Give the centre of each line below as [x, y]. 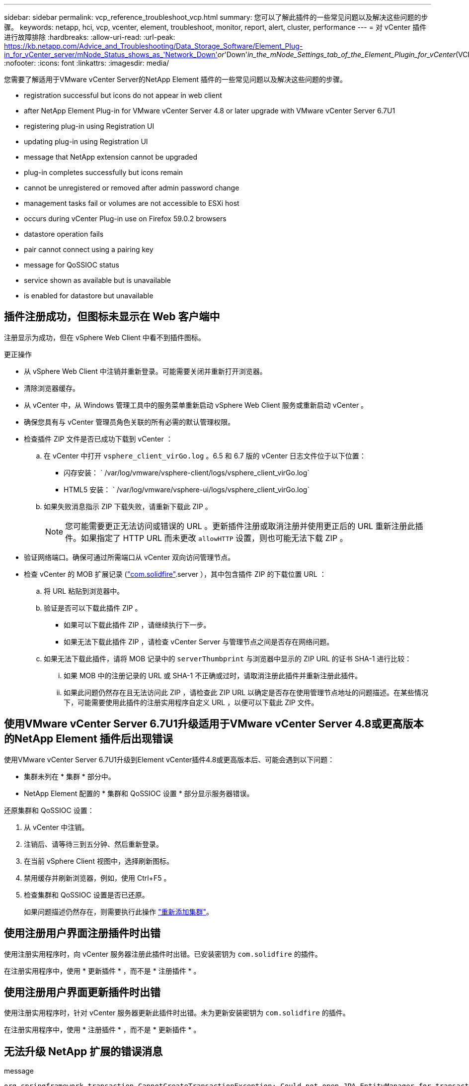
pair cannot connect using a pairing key [89, 249]
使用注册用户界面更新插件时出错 [82, 992]
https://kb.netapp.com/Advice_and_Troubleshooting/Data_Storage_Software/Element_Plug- [154, 46]
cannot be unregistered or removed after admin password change [132, 188]
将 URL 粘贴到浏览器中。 [84, 591]
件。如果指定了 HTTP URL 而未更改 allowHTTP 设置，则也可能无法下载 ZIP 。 [206, 538]
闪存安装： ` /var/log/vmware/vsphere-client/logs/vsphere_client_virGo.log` [187, 472]
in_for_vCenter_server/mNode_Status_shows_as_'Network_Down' [111, 54]
